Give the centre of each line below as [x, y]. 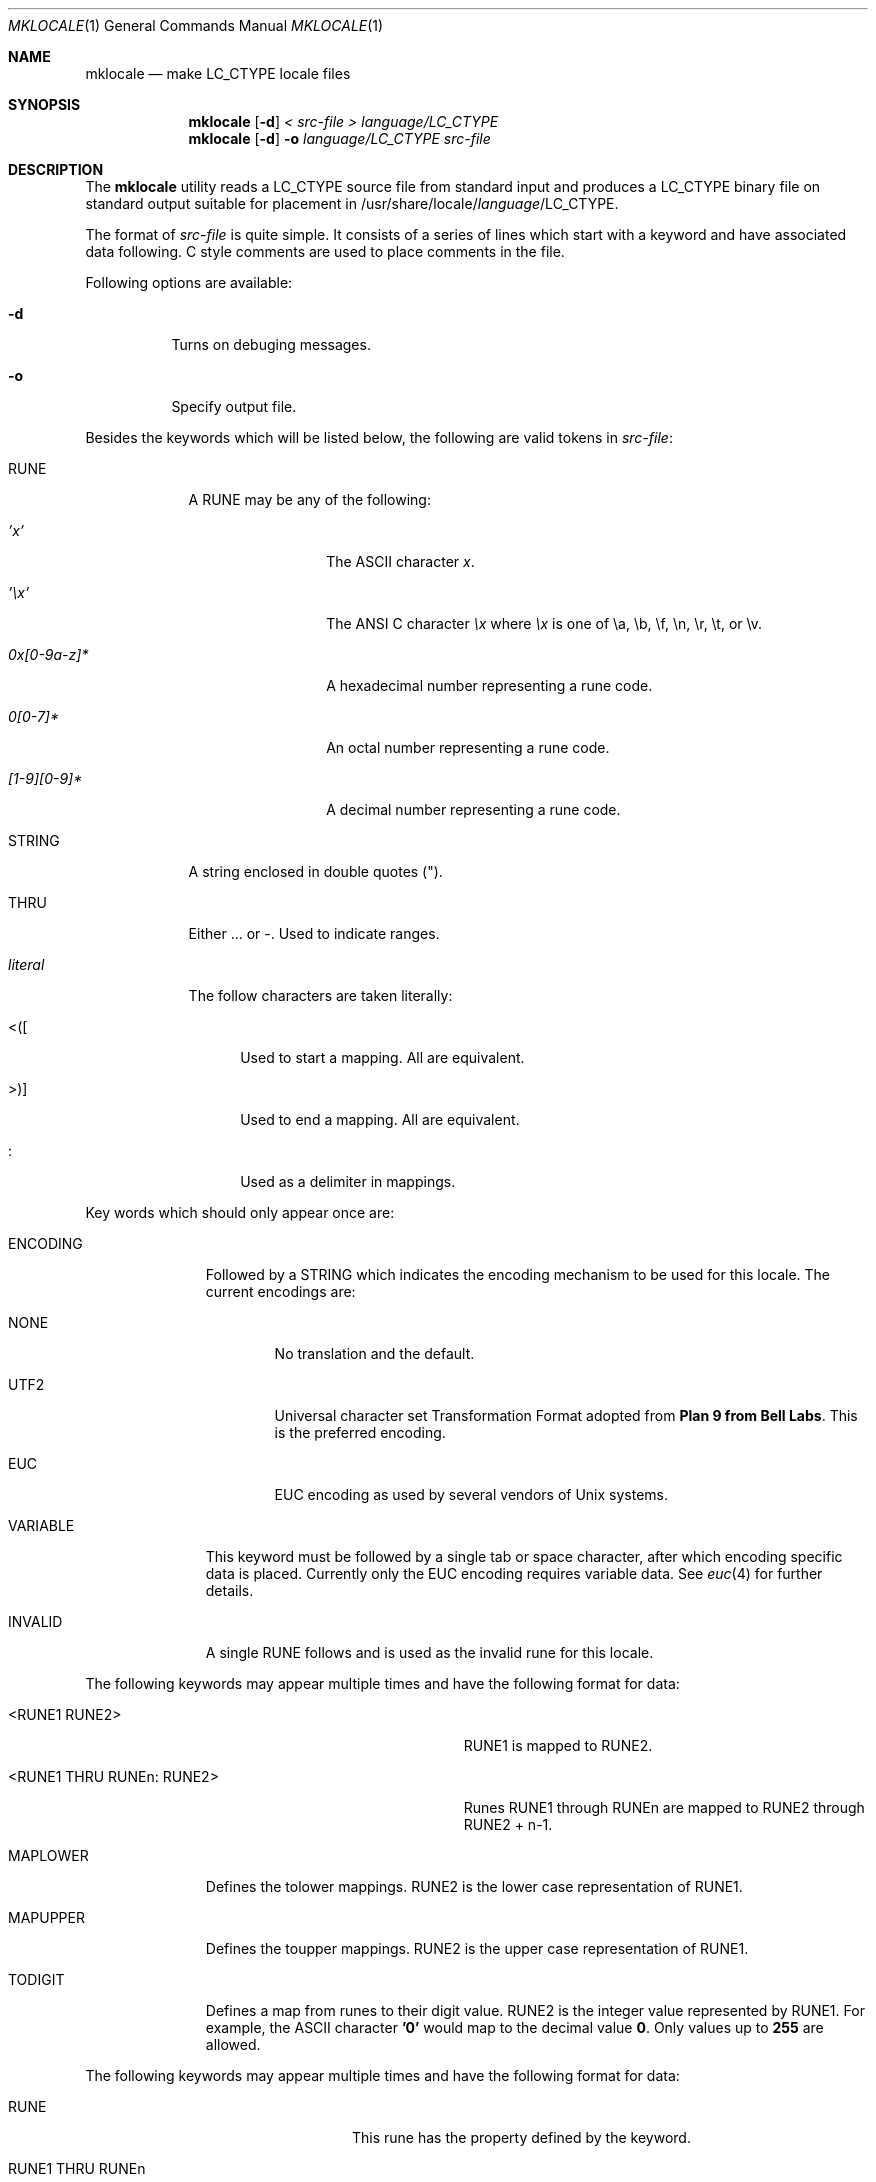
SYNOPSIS [44, 104]
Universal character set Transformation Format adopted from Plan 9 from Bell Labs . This [566, 1415]
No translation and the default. [374, 1353]
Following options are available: [189, 282]
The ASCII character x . [400, 561]
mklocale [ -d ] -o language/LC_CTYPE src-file [339, 138]
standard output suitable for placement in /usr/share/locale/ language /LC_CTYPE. [352, 203]
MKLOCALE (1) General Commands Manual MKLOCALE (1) [196, 25]
